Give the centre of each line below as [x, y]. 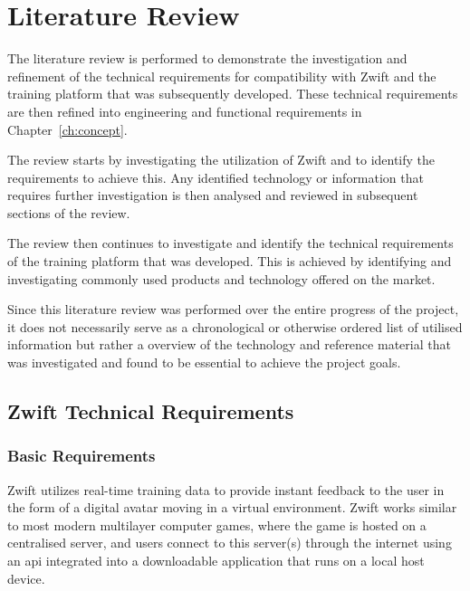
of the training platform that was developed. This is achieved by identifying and [230, 261]
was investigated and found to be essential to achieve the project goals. [204, 362]
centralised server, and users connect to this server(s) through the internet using [230, 543]
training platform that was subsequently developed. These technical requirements [233, 94]
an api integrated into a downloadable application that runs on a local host [216, 560]
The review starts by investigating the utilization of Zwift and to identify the [221, 160]
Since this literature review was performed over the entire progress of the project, [233, 309]
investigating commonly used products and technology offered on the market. [221, 278]
